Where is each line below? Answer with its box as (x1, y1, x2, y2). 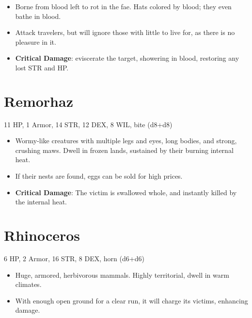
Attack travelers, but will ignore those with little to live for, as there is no (15, 27, 235, 37)
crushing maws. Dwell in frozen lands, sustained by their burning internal (15, 145, 234, 155)
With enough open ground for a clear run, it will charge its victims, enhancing (15, 295, 248, 305)
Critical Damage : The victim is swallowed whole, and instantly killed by (15, 187, 237, 197)
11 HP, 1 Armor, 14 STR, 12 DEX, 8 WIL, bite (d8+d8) (4, 119, 173, 129)
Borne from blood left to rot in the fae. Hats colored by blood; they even (15, 1, 232, 11)
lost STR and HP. (15, 62, 69, 72)
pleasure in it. (15, 36, 56, 47)
